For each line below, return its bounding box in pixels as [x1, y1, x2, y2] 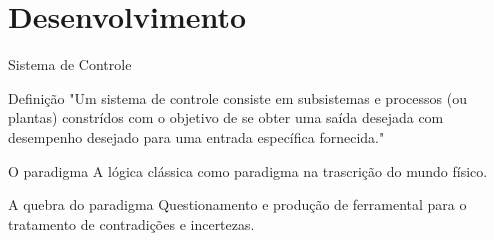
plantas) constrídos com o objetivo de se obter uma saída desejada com [8, 107, 444, 128]
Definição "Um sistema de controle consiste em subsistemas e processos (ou [8, 87, 467, 108]
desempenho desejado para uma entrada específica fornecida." [8, 126, 385, 147]
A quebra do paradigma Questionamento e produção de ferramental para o [8, 194, 467, 215]
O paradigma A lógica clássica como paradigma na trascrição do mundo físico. [8, 160, 488, 181]
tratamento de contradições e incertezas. [8, 213, 255, 234]
